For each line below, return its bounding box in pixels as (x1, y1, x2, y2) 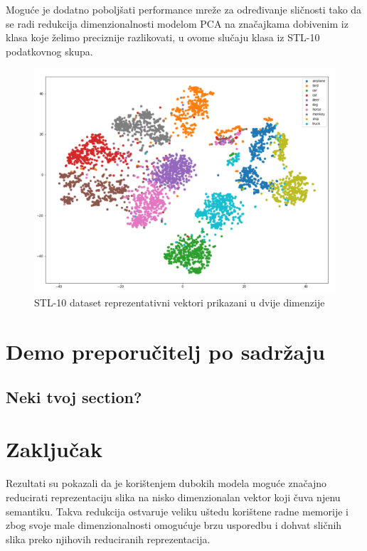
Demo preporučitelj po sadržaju (6, 337, 325, 366)
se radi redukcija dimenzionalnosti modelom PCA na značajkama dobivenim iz (6, 16, 349, 31)
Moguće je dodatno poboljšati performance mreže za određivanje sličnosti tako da (6, 2, 362, 16)
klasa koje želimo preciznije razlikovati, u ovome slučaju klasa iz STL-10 (6, 30, 320, 45)
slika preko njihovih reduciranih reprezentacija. (6, 531, 211, 546)
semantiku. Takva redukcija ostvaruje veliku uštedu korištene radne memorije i (6, 503, 349, 518)
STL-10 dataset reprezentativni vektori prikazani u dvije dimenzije (34, 295, 325, 310)
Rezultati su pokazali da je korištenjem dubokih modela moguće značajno (6, 476, 327, 491)
